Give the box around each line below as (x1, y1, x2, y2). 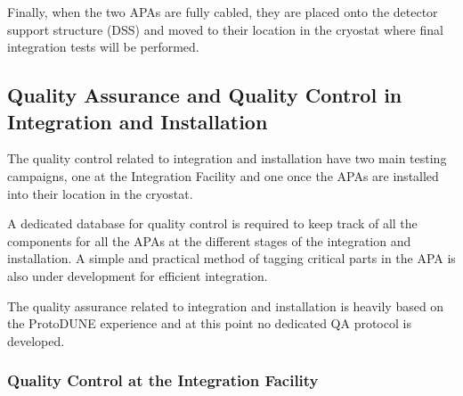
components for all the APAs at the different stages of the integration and (7, 231, 411, 250)
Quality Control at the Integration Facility (7, 369, 319, 392)
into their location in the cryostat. (7, 184, 193, 202)
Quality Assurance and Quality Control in (7, 81, 402, 109)
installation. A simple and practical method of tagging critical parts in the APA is (7, 249, 456, 268)
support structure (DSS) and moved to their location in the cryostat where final (7, 20, 443, 38)
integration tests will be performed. (7, 37, 199, 56)
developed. (7, 331, 65, 350)
